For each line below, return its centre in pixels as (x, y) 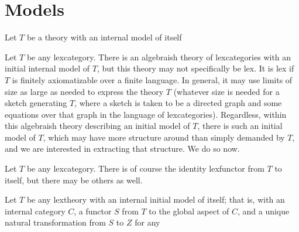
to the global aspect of (189, 211)
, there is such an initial (240, 126)
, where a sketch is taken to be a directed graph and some (178, 103)
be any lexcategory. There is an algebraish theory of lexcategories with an (159, 57)
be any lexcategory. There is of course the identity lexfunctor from (145, 168)
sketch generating (36, 103)
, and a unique (263, 211)
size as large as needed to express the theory (84, 91)
